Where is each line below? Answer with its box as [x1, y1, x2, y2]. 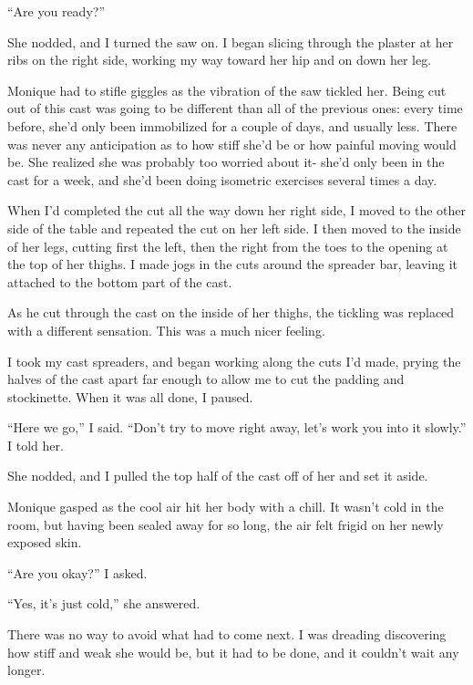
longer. [7, 660, 46, 680]
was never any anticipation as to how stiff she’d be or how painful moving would [7, 134, 457, 153]
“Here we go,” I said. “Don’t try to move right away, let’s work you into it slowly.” [7, 418, 467, 437]
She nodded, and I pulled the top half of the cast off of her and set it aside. [7, 466, 428, 485]
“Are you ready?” [7, 2, 106, 20]
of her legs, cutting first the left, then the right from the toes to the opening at [7, 236, 448, 255]
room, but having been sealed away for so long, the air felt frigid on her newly [7, 514, 444, 534]
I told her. [7, 435, 64, 454]
